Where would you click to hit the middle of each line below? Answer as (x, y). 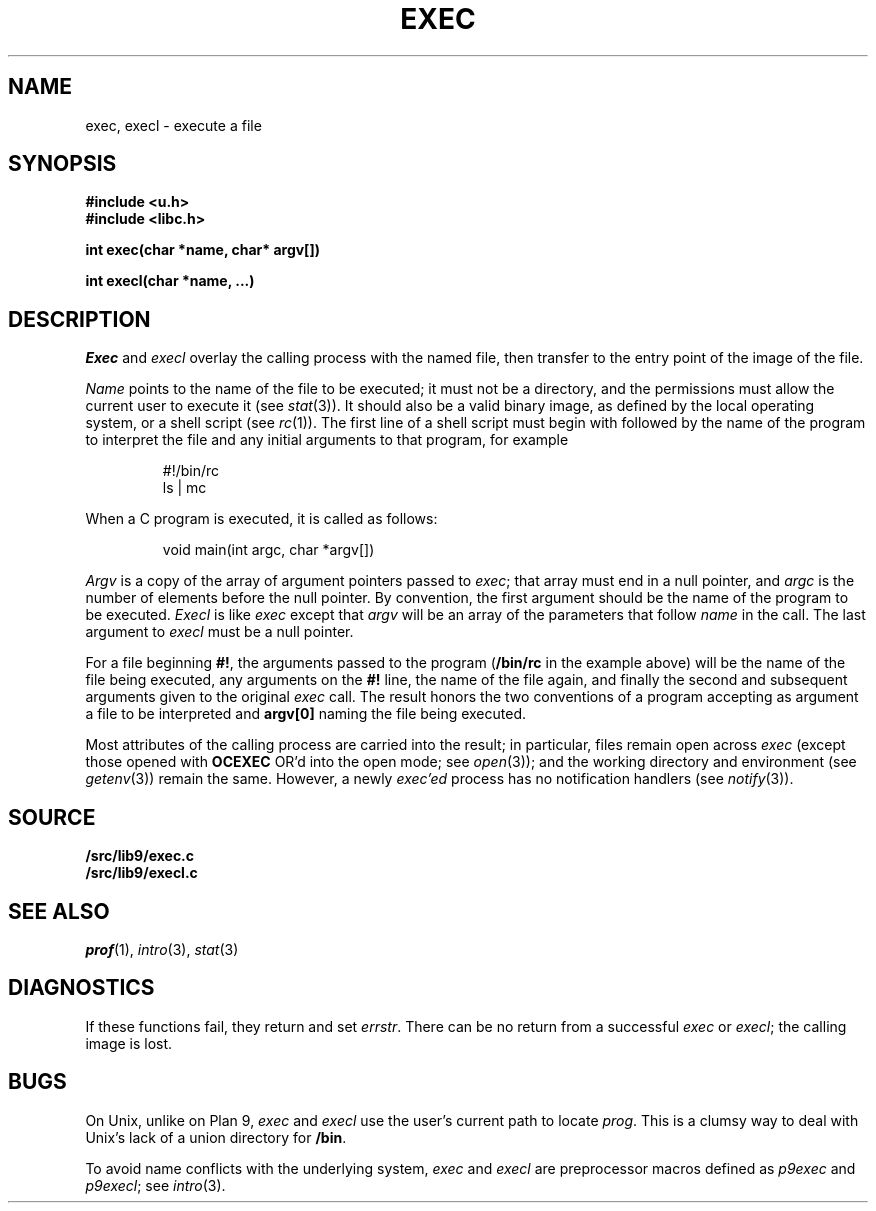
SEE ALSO (59, 911)
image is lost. (129, 1043)
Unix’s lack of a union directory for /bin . (216, 1137)
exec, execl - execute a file (173, 125)
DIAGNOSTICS (81, 988)
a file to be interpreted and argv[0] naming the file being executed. (306, 714)
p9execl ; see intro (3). (155, 1185)
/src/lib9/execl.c (141, 873)
